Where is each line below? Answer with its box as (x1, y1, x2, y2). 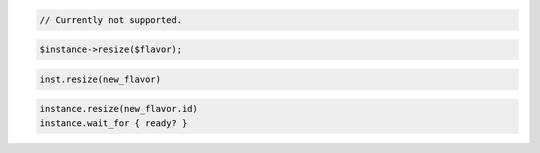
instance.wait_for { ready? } (39, 117, 188, 129)
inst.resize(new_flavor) (39, 73, 162, 85)
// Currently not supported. (39, 14, 183, 25)
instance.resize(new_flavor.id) (39, 103, 199, 115)
